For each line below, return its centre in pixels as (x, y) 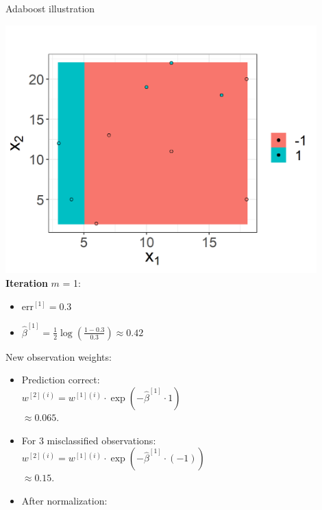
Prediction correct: (61, 380)
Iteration (27, 282)
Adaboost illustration (50, 8)
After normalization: (64, 500)
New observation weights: (59, 356)
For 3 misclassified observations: (89, 440)
